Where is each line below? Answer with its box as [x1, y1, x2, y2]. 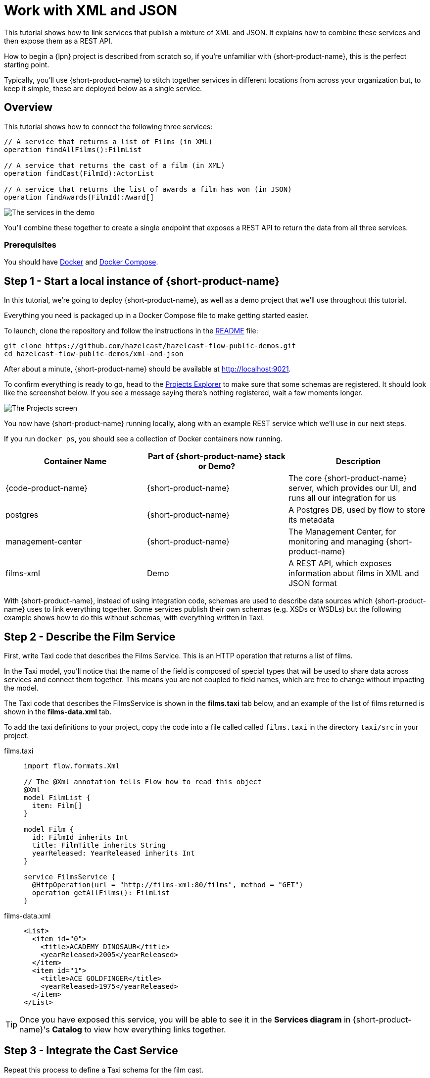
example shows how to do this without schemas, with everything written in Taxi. [4, 613, 264, 622]
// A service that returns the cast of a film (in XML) [4, 161, 225, 169]
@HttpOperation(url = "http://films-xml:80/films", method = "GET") [32, 881, 303, 889]
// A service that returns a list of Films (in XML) [4, 137, 213, 146]
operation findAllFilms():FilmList [4, 145, 142, 154]
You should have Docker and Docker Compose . [4, 258, 158, 267]
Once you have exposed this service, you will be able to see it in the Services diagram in [19, 1015, 351, 1025]
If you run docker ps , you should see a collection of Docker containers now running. [4, 434, 283, 443]
